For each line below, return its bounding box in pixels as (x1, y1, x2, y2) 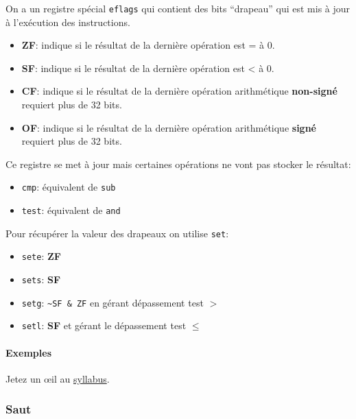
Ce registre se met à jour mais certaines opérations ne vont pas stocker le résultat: (5, 156, 351, 171)
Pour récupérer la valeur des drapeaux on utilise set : (5, 226, 229, 240)
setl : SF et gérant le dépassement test (21, 318, 187, 333)
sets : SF (21, 272, 61, 287)
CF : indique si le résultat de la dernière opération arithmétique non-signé (21, 84, 337, 98)
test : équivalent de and (21, 203, 121, 217)
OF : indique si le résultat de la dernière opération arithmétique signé (21, 120, 316, 134)
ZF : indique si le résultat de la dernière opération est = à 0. (21, 38, 275, 52)
